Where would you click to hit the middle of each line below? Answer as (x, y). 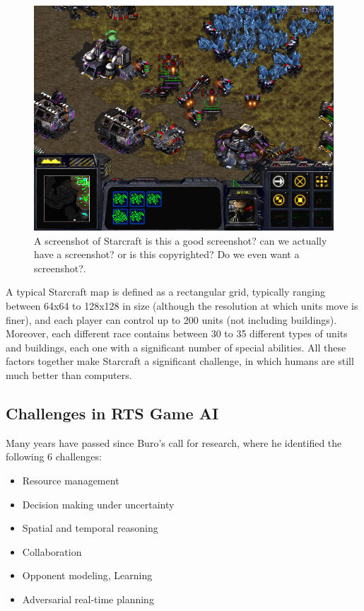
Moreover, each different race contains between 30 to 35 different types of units (177, 333)
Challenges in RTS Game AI (112, 413)
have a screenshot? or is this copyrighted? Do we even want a (167, 254)
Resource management (71, 480)
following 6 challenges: (54, 456)
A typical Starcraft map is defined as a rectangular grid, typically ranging (165, 292)
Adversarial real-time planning (88, 599)
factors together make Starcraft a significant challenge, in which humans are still (180, 361)
